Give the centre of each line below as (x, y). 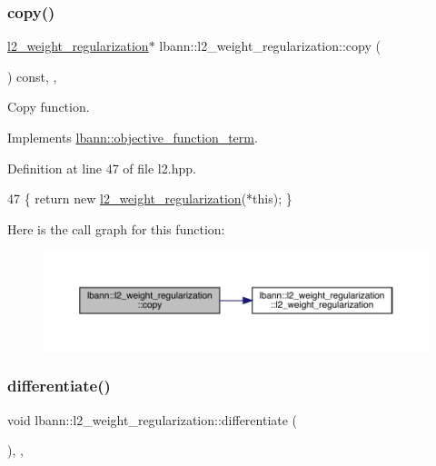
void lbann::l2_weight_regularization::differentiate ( (153, 419)
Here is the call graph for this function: (116, 228)
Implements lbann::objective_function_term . (133, 137)
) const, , (32, 76)
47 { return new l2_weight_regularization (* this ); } (150, 198)
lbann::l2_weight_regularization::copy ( (270, 46)
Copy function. (49, 107)
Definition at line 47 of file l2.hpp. (102, 168)
